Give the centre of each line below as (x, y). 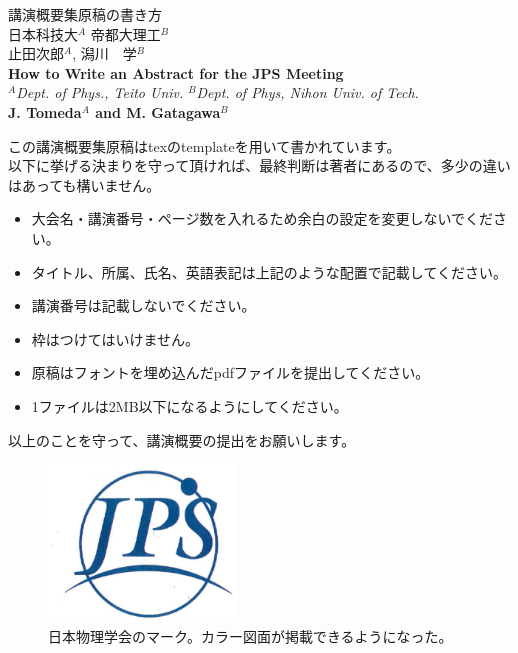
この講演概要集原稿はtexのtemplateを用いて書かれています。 (204, 145)
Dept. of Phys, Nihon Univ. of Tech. (307, 92)
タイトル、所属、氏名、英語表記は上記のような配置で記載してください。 (269, 271)
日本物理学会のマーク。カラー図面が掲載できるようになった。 (250, 636)
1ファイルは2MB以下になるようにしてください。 (189, 405)
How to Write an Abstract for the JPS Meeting (176, 72)
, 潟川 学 (104, 53)
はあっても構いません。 (84, 184)
